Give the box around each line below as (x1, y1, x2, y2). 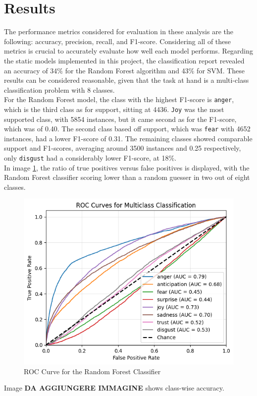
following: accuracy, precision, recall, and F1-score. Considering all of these (4, 36, 231, 46)
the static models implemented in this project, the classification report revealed (4, 55, 245, 65)
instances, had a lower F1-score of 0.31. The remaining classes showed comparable (4, 133, 253, 143)
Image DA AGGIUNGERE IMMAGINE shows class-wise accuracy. (4, 383, 224, 393)
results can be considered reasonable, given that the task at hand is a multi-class (4, 75, 249, 85)
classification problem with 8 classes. (4, 84, 115, 95)
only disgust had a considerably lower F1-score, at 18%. (4, 153, 177, 163)
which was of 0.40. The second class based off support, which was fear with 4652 (4, 123, 251, 134)
